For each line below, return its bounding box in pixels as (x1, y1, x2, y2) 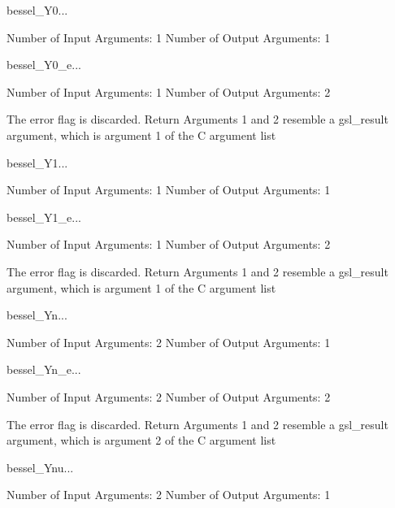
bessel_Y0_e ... (7, 56, 81, 73)
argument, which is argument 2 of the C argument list (7, 432, 276, 449)
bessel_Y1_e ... (7, 208, 81, 225)
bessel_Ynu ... (7, 458, 74, 475)
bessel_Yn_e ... (7, 361, 81, 378)
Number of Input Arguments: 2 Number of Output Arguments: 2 (7, 388, 331, 405)
